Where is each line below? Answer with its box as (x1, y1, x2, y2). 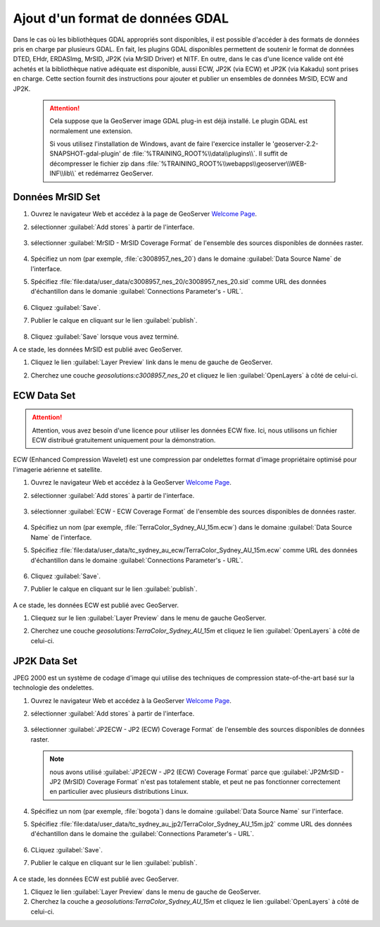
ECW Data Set (13, 390, 76, 402)
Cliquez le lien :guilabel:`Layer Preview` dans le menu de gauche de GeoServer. (30, 888, 261, 896)
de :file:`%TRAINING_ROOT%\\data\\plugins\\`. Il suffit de (122, 149, 288, 158)
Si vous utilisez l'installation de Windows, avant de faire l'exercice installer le (49, 139, 271, 148)
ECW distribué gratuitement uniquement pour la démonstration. (32, 436, 216, 444)
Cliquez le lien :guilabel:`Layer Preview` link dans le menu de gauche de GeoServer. (30, 358, 273, 366)
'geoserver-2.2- (272, 139, 319, 148)
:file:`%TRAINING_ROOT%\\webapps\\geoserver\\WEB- (146, 159, 308, 168)
